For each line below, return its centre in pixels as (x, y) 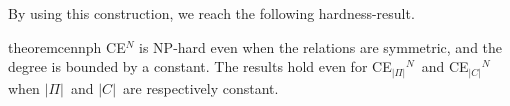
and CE (445, 66)
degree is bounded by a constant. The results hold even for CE (200, 66)
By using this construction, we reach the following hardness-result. (211, 13)
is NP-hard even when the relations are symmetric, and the (321, 46)
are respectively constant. (201, 87)
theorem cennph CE (67, 46)
